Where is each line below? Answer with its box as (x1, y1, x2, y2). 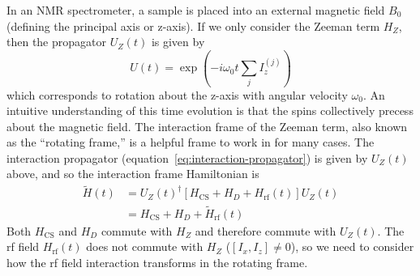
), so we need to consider (290, 238, 414, 255)
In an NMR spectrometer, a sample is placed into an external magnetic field (6, 2, 385, 18)
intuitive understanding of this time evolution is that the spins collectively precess (6, 102, 414, 119)
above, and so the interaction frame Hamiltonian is (6, 165, 259, 182)
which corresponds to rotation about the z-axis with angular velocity (6, 86, 348, 103)
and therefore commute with (195, 222, 336, 239)
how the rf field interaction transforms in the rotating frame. (6, 253, 308, 270)
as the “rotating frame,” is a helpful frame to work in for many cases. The (6, 134, 375, 151)
